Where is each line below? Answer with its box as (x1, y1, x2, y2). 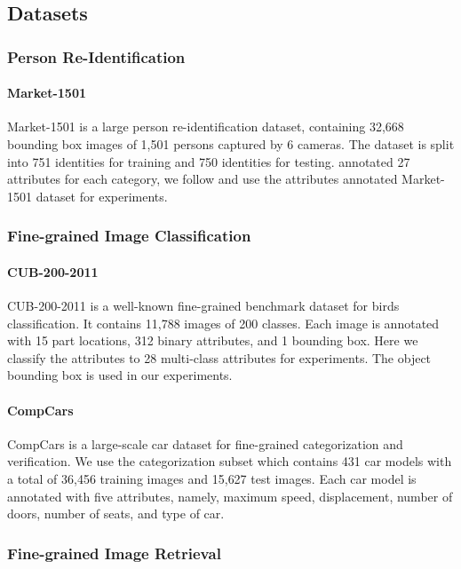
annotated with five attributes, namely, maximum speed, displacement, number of (7, 486, 453, 505)
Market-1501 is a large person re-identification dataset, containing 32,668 (7, 117, 404, 136)
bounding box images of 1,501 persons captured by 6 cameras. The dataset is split (7, 135, 455, 154)
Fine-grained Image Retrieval (7, 541, 221, 564)
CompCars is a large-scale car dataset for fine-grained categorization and (7, 434, 403, 453)
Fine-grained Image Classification (7, 225, 251, 247)
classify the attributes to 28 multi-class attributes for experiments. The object (7, 348, 432, 367)
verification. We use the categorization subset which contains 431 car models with (7, 452, 452, 470)
